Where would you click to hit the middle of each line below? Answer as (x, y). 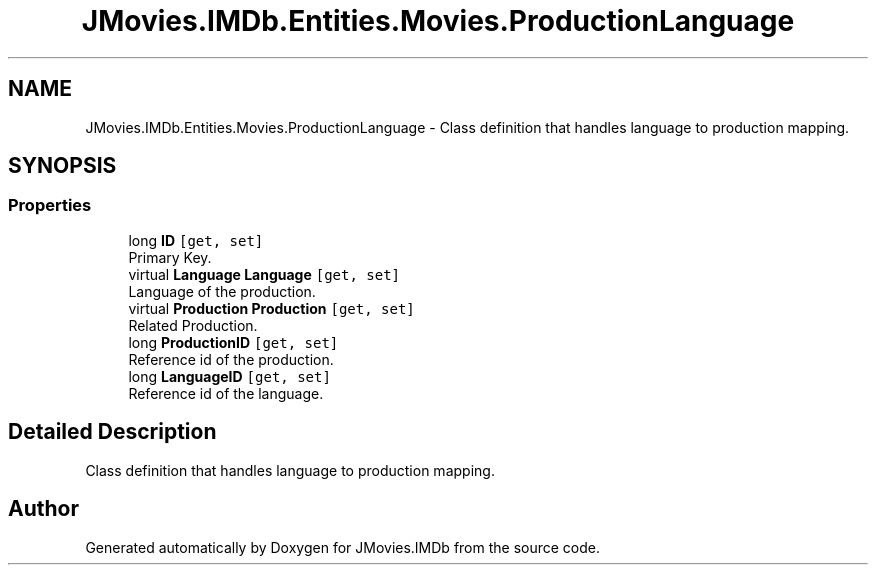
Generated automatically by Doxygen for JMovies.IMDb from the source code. (343, 547)
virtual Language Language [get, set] (264, 274)
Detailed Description (112, 432)
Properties (50, 205)
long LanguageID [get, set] (229, 376)
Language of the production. (222, 291)
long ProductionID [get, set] (233, 342)
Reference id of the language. (226, 393)
